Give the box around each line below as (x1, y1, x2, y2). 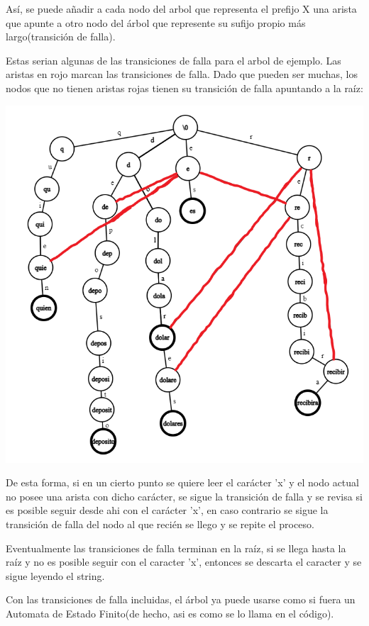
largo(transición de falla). (6, 29, 116, 44)
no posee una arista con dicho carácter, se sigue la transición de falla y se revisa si (6, 488, 363, 503)
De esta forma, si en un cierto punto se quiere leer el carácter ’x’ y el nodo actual (6, 475, 359, 490)
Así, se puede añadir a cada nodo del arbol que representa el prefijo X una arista (6, 1, 357, 16)
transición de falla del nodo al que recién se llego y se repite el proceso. (6, 516, 314, 531)
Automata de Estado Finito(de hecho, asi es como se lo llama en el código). (6, 605, 334, 620)
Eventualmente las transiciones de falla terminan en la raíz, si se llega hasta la (6, 540, 346, 555)
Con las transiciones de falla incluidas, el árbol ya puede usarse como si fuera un (6, 592, 356, 607)
